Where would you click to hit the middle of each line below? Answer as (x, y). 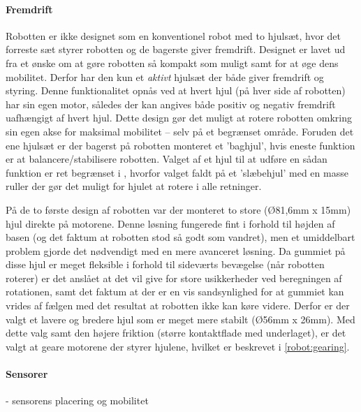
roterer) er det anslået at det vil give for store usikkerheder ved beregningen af (174, 278)
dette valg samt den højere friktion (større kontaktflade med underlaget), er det (176, 333)
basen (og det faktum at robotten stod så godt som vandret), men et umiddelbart (180, 237)
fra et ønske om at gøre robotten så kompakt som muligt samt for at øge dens (172, 62)
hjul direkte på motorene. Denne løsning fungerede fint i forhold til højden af (170, 223)
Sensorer (27, 374)
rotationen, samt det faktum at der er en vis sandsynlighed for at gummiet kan (175, 292)
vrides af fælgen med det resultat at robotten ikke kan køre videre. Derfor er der (178, 306)
